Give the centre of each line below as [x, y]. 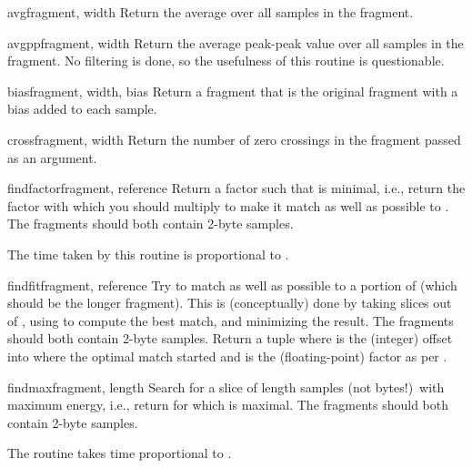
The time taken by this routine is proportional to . [148, 254]
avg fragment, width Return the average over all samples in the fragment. [211, 12]
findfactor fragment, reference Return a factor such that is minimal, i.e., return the [236, 188]
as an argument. [52, 157]
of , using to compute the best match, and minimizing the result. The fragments [231, 320]
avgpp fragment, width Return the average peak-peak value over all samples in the [236, 42]
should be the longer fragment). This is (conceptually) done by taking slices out [230, 303]
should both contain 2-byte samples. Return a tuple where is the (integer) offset [230, 338]
